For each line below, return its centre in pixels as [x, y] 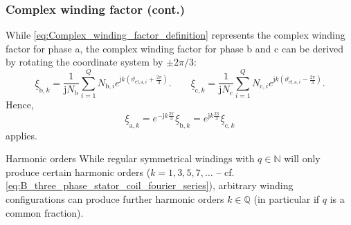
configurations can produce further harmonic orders [115, 199]
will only [302, 158]
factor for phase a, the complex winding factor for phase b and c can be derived [175, 48]
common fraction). [45, 212]
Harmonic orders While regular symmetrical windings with [130, 158]
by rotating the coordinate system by [84, 62]
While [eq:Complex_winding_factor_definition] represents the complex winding [175, 35]
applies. [21, 135]
